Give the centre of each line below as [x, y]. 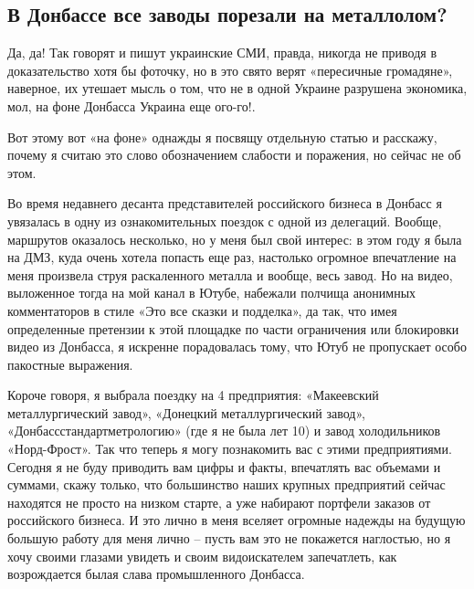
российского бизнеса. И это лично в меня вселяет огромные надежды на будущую [237, 520]
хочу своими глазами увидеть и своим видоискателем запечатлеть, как [202, 556]
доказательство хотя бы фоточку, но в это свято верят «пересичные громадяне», [230, 70]
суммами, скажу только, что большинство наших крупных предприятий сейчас [226, 484]
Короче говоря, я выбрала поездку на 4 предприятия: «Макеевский [193, 395]
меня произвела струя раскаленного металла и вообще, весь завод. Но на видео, [230, 274]
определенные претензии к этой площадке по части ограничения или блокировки [233, 328]
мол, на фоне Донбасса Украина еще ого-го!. [132, 105]
